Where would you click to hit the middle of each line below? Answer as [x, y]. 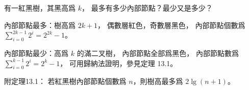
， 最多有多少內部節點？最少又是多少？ [147, 8]
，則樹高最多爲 [158, 81]
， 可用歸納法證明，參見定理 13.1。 [119, 63]
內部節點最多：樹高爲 [40, 25]
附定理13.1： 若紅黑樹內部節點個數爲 [65, 81]
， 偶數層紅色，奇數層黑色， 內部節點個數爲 [171, 25]
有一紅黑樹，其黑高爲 [40, 8]
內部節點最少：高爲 [36, 53]
